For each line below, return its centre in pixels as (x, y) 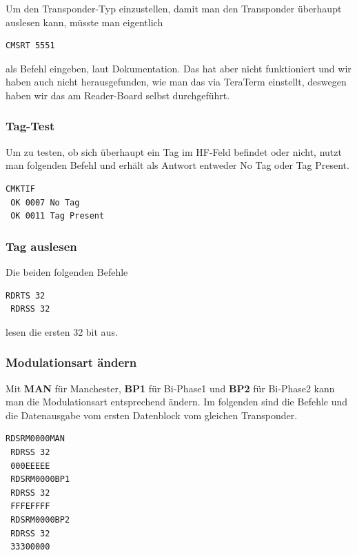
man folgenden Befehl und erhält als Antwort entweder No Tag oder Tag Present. (177, 165)
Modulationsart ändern (71, 362)
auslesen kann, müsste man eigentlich (84, 22)
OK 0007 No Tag (45, 202)
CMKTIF (20, 189)
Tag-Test (30, 126)
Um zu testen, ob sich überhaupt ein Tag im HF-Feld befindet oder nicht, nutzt (174, 151)
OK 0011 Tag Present (58, 216)
